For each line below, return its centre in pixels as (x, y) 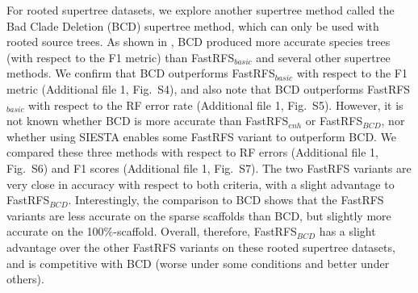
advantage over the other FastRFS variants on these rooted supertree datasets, (201, 247)
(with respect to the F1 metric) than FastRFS (121, 57)
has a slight (347, 231)
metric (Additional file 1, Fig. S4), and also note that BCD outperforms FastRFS (209, 88)
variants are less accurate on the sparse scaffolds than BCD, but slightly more (199, 215)
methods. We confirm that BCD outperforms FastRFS (141, 73)
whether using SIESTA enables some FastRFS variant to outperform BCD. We (202, 136)
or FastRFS (334, 121)
